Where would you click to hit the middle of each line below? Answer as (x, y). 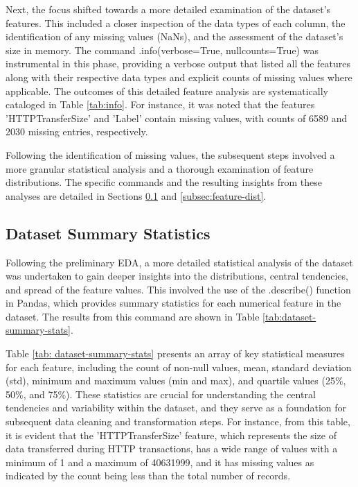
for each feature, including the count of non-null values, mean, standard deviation (179, 367)
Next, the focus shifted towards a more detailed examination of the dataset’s (168, 9)
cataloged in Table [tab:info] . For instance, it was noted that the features (160, 104)
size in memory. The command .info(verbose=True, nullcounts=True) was (162, 50)
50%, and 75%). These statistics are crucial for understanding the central (161, 394)
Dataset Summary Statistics (108, 233)
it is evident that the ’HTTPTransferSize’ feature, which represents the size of (171, 435)
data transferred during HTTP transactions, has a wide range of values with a (172, 448)
